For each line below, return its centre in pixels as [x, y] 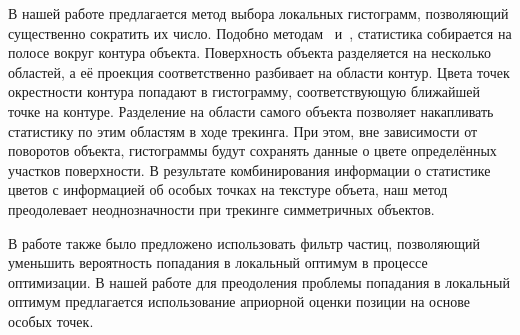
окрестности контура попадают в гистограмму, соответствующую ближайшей [244, 91]
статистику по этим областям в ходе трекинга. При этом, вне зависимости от [243, 130]
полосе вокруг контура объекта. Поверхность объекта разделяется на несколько [249, 52]
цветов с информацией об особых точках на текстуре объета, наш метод [228, 189]
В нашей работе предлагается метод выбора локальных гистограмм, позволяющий [258, 13]
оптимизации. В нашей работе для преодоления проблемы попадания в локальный [259, 281]
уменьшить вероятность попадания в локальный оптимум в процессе [218, 262]
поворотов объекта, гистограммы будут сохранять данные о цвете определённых [252, 150]
